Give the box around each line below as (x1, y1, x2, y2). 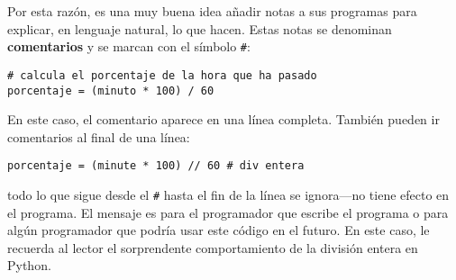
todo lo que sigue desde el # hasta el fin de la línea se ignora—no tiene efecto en (7, 185, 450, 203)
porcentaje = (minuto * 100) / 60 (7, 84, 214, 97)
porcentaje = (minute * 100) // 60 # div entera (7, 159, 305, 173)
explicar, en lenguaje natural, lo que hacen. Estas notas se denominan (7, 19, 392, 38)
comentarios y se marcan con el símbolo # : (7, 37, 251, 56)
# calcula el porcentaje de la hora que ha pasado (7, 68, 317, 82)
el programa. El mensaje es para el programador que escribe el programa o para (7, 203, 449, 221)
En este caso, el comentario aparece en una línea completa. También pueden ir (7, 110, 440, 129)
